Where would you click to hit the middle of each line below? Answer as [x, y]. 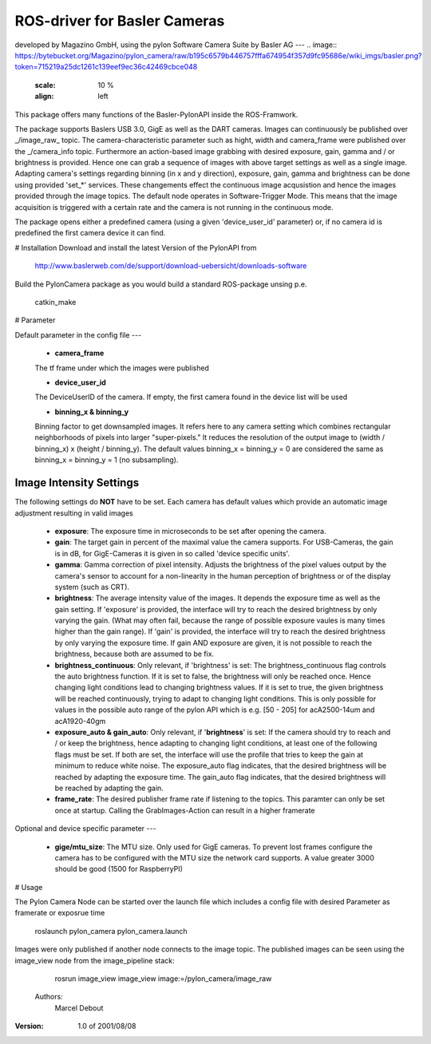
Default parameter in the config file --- [78, 334]
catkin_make [55, 302]
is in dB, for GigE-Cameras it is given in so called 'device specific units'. [172, 553]
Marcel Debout [79, 1008]
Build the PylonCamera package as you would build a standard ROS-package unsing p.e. [161, 284]
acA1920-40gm [80, 721]
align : [44, 97]
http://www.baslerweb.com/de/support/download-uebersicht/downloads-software [171, 266]
